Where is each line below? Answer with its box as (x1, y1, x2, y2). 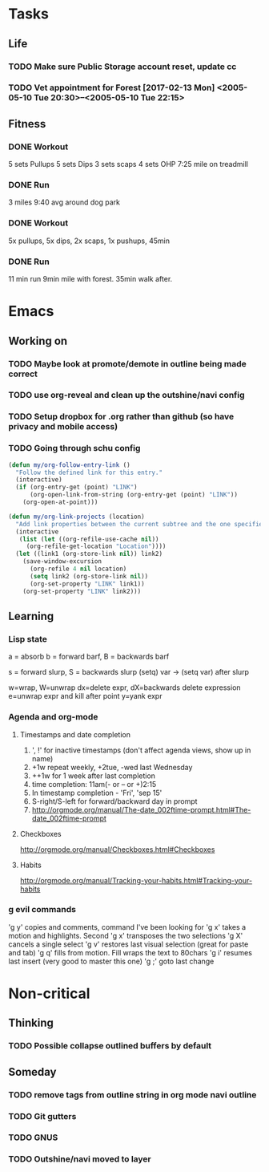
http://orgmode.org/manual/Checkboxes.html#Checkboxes (19, 844, 215, 854)
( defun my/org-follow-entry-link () (8, 460, 130, 469)
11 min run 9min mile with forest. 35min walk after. (8, 274, 173, 283)
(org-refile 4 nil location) (29, 565, 127, 574)
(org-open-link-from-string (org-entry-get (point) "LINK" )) (29, 491, 239, 499)
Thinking (8, 1016, 54, 1030)
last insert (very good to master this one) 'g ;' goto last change (8, 956, 215, 966)
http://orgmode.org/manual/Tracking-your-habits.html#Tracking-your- (19, 875, 253, 885)
